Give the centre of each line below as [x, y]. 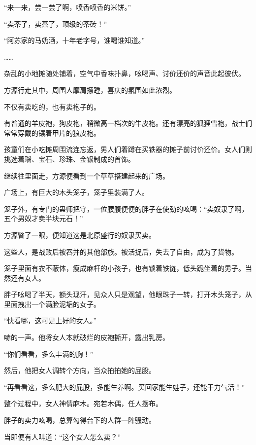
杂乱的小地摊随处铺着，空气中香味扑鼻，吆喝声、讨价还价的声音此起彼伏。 [125, 73]
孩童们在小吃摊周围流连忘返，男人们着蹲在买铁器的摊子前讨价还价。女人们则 [128, 149]
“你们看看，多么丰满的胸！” [49, 353]
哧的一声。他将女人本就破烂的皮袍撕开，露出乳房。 [87, 337]
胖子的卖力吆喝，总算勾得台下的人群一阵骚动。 [80, 420]
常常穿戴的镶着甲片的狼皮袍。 [52, 132]
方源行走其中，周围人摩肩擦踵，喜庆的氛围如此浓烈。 [90, 90]
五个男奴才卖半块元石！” [44, 218]
